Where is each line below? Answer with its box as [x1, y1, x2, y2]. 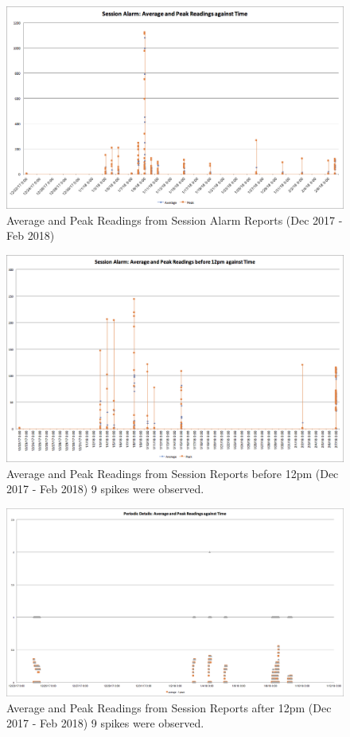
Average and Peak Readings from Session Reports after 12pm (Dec [6, 699, 332, 715]
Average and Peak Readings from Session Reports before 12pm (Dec [6, 465, 339, 481]
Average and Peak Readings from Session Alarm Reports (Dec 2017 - [6, 211, 343, 228]
